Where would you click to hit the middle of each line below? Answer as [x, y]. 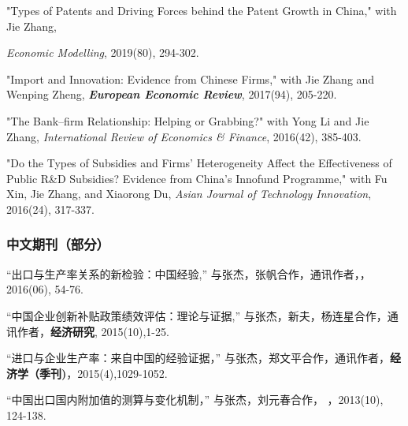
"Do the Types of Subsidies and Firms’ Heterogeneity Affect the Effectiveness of [199, 163]
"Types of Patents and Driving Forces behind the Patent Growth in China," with [202, 10]
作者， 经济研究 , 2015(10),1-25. [93, 331]
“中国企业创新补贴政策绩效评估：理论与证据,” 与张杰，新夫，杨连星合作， [197, 315]
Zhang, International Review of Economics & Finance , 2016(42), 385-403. [184, 136]
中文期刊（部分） [58, 244]
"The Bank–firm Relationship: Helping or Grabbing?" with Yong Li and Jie [188, 120]
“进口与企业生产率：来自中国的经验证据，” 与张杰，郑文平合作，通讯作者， [198, 358]
